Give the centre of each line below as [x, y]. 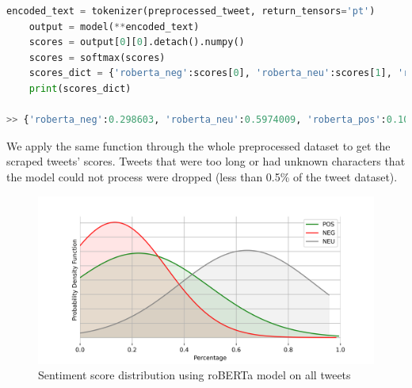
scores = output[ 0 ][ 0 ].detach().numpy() [137, 42]
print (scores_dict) [80, 88]
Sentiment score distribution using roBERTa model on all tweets [195, 375]
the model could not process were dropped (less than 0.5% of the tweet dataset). [202, 176]
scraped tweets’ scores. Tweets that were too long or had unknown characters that [206, 161]
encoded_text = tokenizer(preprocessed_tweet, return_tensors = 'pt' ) [191, 11]
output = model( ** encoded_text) [114, 27]
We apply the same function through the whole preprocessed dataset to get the [198, 145]
